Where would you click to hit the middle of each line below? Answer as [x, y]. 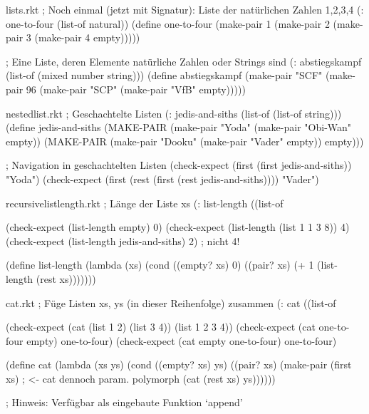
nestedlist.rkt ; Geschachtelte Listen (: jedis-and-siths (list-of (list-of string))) [174, 113]
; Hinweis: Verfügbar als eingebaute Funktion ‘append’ [124, 402]
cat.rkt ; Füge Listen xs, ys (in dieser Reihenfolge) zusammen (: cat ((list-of [171, 302]
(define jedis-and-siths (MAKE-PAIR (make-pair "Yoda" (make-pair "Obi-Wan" [179, 127]
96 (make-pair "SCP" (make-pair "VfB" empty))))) [136, 89]
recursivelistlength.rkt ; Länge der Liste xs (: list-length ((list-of [145, 203]
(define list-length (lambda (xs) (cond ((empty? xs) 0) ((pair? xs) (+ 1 [160, 265]
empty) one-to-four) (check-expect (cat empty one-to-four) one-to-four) [182, 340]
